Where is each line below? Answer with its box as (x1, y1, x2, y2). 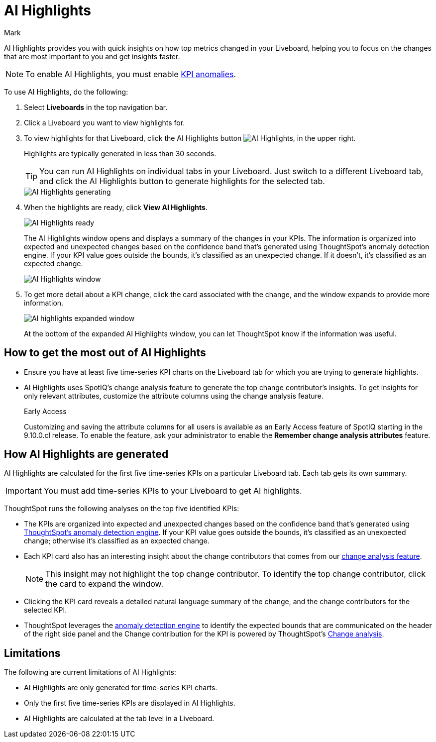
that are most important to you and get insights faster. (4, 52, 180, 61)
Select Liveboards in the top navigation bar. (24, 103, 168, 111)
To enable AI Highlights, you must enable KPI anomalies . (25, 69, 236, 79)
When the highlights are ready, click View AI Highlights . (24, 203, 208, 212)
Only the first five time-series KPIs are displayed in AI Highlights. (24, 699, 235, 708)
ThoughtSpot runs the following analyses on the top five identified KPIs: (4, 504, 239, 513)
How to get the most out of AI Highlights (4, 346, 206, 359)
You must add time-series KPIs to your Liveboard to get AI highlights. (43, 486, 302, 496)
